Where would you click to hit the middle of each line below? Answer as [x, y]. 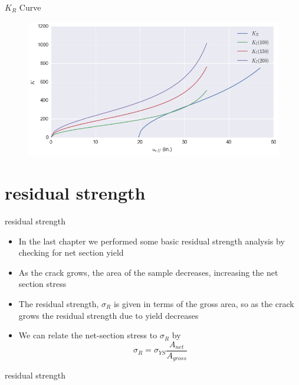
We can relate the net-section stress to [88, 335]
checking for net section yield [71, 252]
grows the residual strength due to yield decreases [109, 315]
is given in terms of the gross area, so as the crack [204, 303]
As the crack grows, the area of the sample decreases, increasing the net [148, 272]
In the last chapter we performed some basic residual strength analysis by [152, 241]
